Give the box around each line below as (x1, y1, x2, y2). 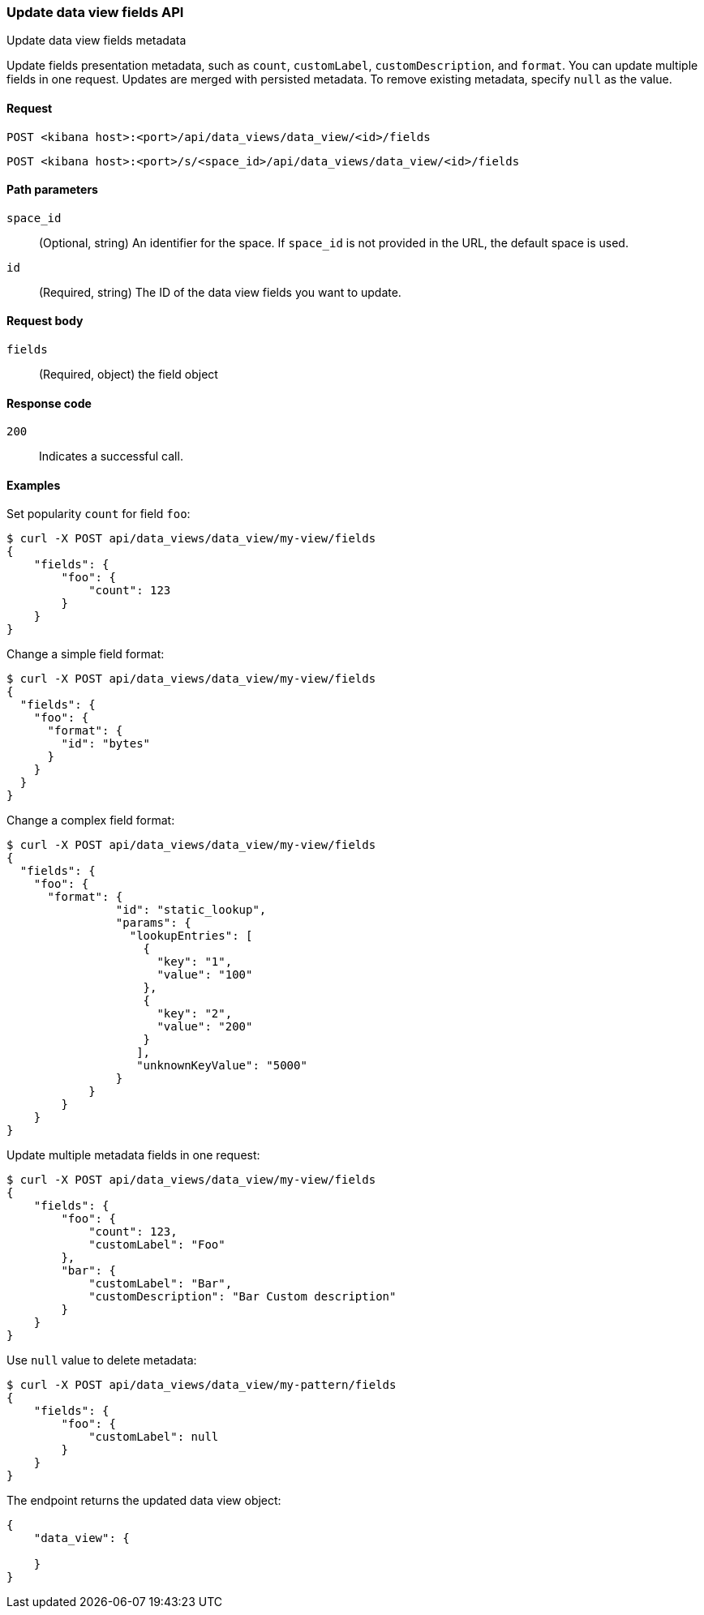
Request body (6, 314, 84, 328)
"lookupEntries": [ (129, 929, 253, 943)
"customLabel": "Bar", (88, 1277, 233, 1291)
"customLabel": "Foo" (88, 1238, 225, 1252)
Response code (6, 396, 92, 410)
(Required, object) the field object (39, 367, 218, 382)
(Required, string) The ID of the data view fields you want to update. (39, 285, 401, 299)
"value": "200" (157, 1020, 253, 1034)
